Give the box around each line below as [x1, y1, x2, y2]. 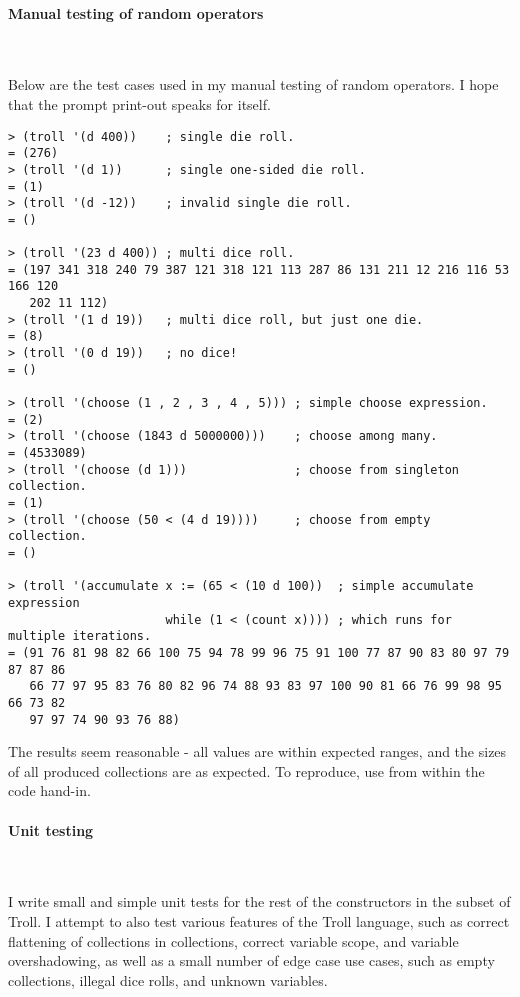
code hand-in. [8, 780, 91, 801]
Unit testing [8, 819, 94, 840]
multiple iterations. [8, 629, 152, 644]
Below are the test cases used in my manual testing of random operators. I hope [8, 74, 499, 95]
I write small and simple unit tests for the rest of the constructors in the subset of [8, 891, 511, 912]
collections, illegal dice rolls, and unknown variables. [8, 969, 328, 990]
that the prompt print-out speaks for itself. [8, 93, 271, 114]
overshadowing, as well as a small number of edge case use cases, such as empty [8, 950, 495, 971]
